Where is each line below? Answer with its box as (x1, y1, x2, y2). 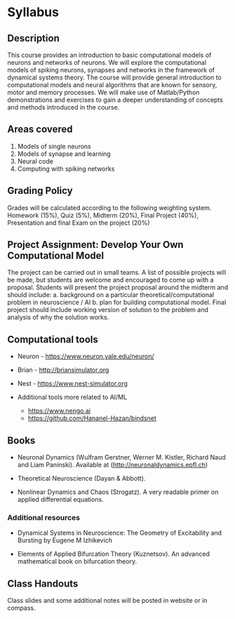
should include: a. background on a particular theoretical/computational (7, 291, 215, 299)
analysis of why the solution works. (7, 313, 109, 322)
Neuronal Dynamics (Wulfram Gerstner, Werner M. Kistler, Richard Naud (17, 453, 226, 462)
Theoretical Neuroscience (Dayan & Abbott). (17, 474, 146, 483)
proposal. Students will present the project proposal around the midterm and (7, 283, 229, 292)
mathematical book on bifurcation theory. (17, 557, 137, 566)
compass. (7, 604, 36, 612)
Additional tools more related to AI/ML (17, 393, 128, 401)
